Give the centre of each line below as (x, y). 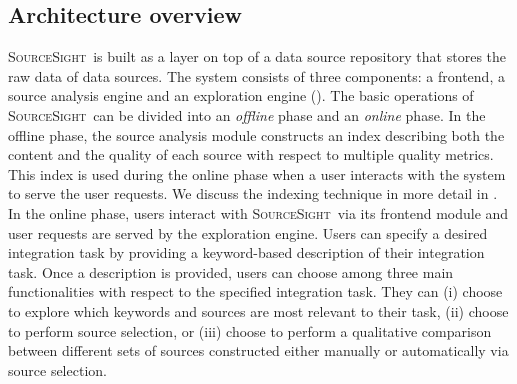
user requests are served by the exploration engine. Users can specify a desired (248, 232)
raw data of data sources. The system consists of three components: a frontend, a (256, 75)
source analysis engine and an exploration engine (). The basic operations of (241, 95)
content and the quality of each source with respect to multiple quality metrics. (251, 154)
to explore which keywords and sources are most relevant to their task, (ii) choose (258, 310)
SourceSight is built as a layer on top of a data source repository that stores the (257, 56)
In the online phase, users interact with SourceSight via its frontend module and (258, 212)
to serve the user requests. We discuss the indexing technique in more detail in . (253, 193)
